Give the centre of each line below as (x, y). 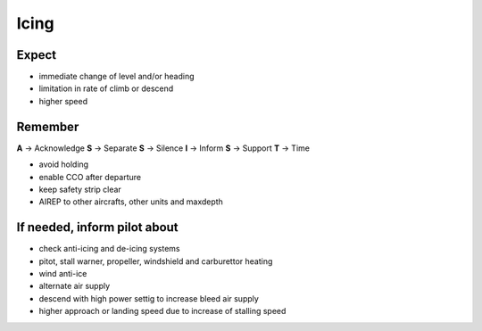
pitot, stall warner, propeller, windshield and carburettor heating (156, 261)
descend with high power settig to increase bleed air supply (149, 298)
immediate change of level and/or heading (117, 77)
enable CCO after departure (90, 177)
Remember (48, 126)
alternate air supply (75, 286)
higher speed (63, 101)
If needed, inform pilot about (97, 228)
